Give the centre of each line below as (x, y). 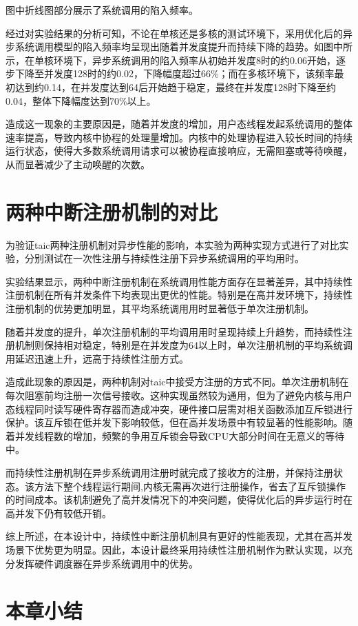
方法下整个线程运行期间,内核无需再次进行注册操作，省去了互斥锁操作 (190, 486)
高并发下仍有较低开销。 (59, 513)
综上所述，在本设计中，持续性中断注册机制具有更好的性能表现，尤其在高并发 (179, 536)
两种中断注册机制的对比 (112, 211)
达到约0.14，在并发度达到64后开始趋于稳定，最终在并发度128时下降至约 (175, 87)
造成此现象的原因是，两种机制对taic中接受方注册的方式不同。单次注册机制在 (177, 382)
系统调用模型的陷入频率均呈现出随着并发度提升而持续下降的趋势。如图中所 (183, 47)
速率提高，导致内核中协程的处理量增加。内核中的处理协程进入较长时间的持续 (179, 137)
